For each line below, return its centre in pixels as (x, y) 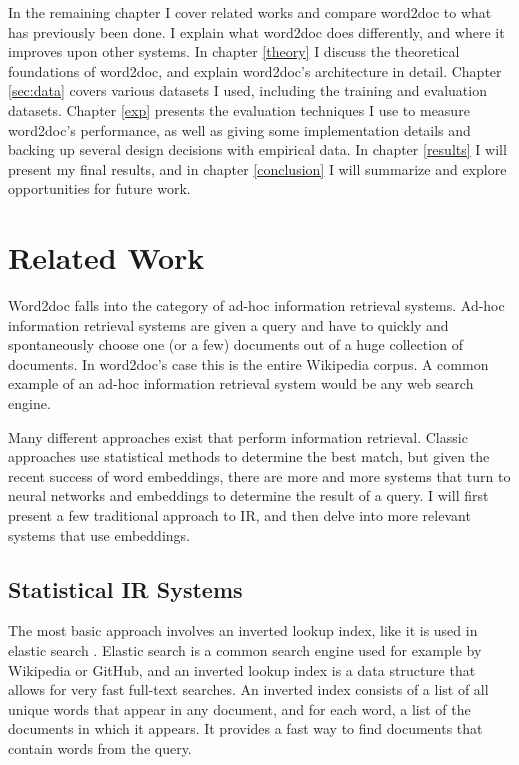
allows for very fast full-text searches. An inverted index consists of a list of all (248, 689)
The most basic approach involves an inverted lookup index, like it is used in (243, 630)
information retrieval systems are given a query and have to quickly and (228, 324)
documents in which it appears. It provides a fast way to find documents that (245, 728)
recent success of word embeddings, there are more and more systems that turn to (259, 475)
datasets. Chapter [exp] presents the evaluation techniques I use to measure (239, 109)
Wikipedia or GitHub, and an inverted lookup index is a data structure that (242, 669)
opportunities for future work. (99, 188)
